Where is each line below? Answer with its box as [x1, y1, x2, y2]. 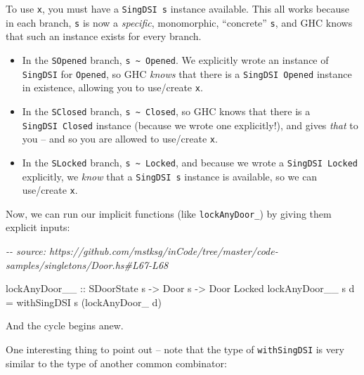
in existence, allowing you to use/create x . [22, 80, 203, 95]
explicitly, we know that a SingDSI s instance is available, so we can [22, 169, 318, 183]
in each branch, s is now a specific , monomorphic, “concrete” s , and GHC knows [6, 15, 353, 29]
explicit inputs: [6, 220, 70, 235]
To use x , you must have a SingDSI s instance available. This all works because [6, 1, 349, 15]
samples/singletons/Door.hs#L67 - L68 [6, 257, 169, 272]
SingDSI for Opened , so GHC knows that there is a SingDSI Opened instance [22, 66, 352, 81]
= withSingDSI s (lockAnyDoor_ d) [6, 294, 162, 309]
